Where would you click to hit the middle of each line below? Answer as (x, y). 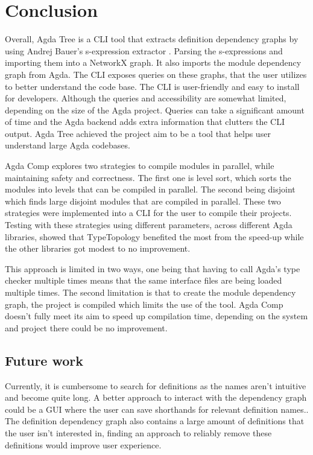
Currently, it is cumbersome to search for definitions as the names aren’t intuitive (156, 385)
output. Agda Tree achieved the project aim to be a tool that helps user (138, 133)
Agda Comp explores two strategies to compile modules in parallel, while (140, 166)
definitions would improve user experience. (83, 444)
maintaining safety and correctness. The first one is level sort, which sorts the (148, 177)
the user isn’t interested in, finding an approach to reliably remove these (138, 432)
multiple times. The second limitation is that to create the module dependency (150, 292)
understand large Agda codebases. (68, 145)
